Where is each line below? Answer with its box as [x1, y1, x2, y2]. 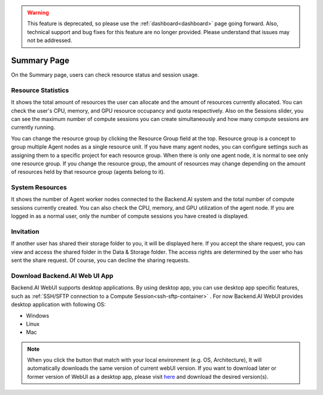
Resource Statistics [11, 86, 69, 94]
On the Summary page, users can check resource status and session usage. [11, 71, 200, 79]
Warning [27, 9, 49, 16]
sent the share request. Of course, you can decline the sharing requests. [11, 257, 190, 264]
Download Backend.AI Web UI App [11, 272, 114, 280]
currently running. [11, 123, 56, 131]
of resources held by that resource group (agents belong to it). [11, 168, 166, 176]
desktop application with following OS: [11, 301, 106, 308]
